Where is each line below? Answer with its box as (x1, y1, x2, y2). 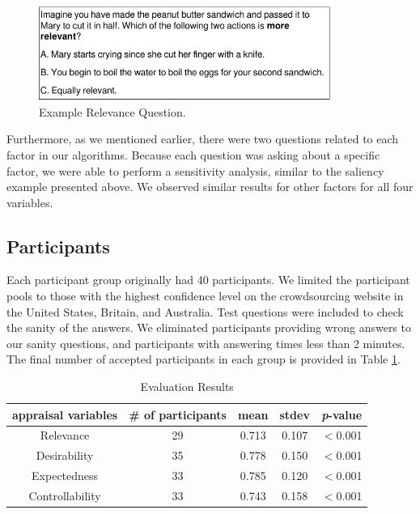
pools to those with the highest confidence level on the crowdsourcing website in (6, 287, 404, 304)
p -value (321, 406, 363, 423)
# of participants (129, 406, 227, 423)
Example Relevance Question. (39, 103, 186, 120)
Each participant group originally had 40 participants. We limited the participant (6, 271, 410, 288)
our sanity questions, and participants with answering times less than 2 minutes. (6, 334, 405, 351)
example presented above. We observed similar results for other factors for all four (6, 178, 414, 195)
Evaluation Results (140, 378, 234, 395)
